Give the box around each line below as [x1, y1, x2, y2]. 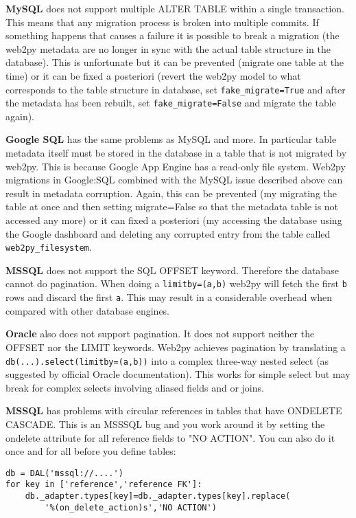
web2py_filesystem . [5, 240, 92, 254]
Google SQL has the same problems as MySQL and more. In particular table [5, 132, 337, 146]
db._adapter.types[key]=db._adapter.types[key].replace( [25, 491, 291, 502]
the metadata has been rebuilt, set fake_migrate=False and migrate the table [5, 95, 336, 110]
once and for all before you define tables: [5, 444, 176, 458]
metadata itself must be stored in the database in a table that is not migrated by [5, 146, 347, 160]
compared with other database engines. [5, 303, 170, 317]
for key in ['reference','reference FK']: [5, 480, 202, 490]
